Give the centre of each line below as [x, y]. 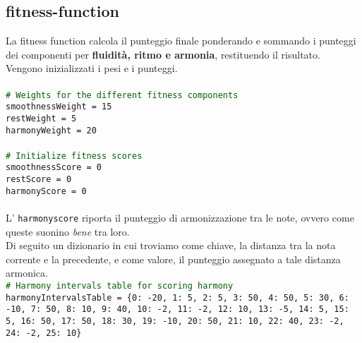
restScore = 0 [39, 180]
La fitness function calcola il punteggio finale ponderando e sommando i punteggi [181, 41]
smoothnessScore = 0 [54, 168]
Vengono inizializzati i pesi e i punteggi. [92, 68]
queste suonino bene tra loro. [68, 231]
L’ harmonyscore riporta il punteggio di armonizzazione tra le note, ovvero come [180, 218]
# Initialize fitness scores [74, 156]
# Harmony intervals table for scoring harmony [120, 286]
